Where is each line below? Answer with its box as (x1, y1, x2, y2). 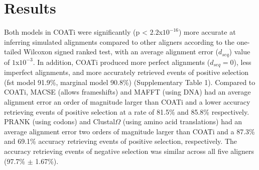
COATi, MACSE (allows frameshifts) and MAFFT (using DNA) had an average (4, 87, 251, 97)
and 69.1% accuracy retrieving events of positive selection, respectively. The (4, 136, 237, 146)
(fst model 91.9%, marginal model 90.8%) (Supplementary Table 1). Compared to (4, 76, 255, 87)
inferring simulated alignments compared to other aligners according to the (4, 36, 234, 47)
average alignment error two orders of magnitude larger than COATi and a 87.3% (4, 126, 255, 136)
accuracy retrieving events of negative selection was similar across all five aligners (4, 145, 254, 156)
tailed (4, 46, 22, 57)
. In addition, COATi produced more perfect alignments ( (33, 56, 210, 67)
